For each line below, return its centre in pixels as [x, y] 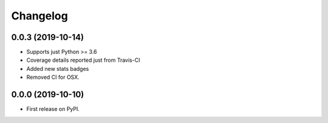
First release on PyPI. [53, 109]
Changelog [39, 16]
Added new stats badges [58, 68]
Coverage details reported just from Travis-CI [83, 60]
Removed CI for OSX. [53, 77]
